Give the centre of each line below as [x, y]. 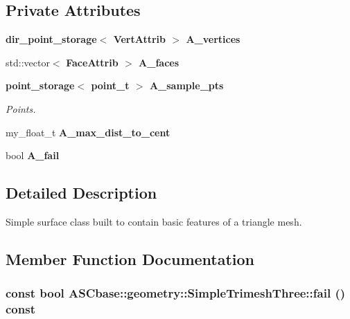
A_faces [159, 62]
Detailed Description [81, 193]
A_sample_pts [186, 85]
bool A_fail [33, 155]
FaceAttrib [92, 62]
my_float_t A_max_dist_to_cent [88, 132]
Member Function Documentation [130, 258]
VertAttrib [140, 39]
